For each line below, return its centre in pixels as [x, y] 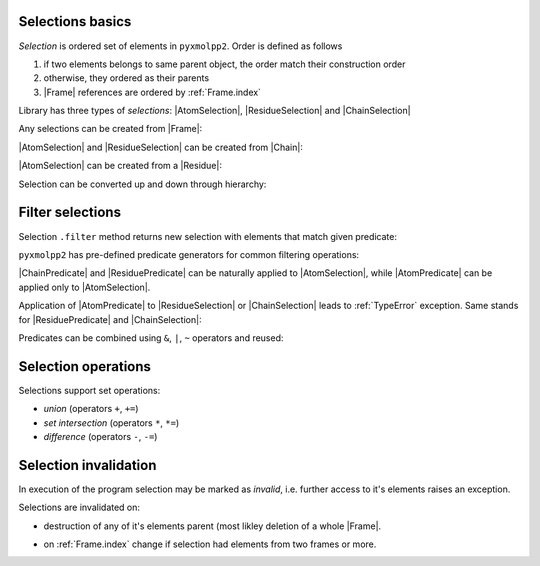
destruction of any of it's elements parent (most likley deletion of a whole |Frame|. [212, 526]
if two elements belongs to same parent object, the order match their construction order [224, 64]
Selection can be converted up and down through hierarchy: [142, 184]
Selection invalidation [87, 465]
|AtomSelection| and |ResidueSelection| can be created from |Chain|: [161, 147]
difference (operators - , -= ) [100, 436]
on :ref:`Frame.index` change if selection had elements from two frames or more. [210, 544]
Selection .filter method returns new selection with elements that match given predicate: [207, 236]
